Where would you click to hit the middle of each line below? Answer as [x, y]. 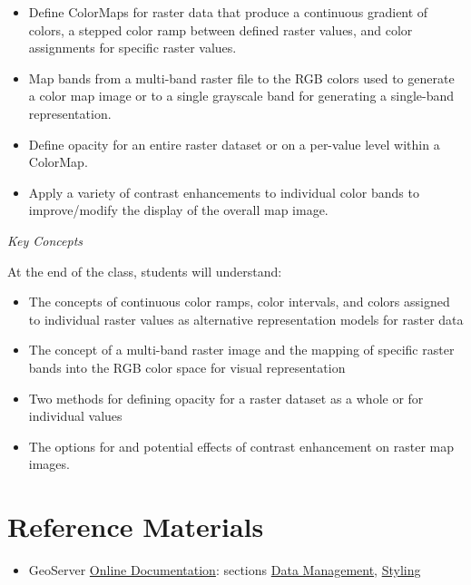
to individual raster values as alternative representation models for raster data [246, 319]
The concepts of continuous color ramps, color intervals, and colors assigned [239, 302]
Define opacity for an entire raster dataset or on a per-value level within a [234, 144]
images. [49, 464]
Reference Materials [136, 526]
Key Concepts [45, 240]
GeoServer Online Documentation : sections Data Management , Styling [225, 570]
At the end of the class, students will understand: [145, 271]
